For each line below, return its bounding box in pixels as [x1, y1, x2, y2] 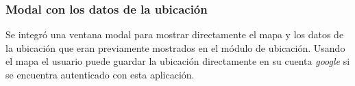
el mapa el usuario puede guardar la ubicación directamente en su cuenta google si [5, 54, 350, 68]
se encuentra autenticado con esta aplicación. [5, 68, 195, 81]
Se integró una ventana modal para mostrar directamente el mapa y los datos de [5, 27, 344, 42]
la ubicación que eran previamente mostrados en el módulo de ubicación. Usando [5, 40, 345, 55]
